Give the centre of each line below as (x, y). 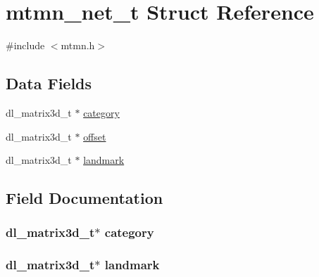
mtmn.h (78, 45)
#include (25, 45)
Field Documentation (85, 198)
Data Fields (49, 83)
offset (95, 136)
